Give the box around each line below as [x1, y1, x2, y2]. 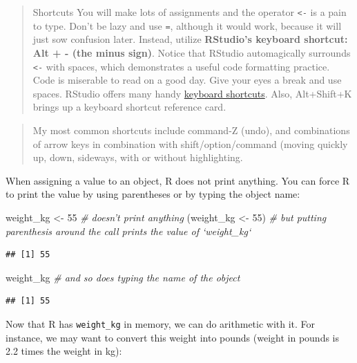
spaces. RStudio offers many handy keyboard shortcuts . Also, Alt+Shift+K [32, 86, 352, 100]
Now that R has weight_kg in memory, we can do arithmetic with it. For [6, 316, 316, 331]
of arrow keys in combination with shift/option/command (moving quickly [32, 136, 348, 151]
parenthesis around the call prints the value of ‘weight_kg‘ [6, 223, 251, 238]
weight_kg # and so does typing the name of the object [6, 270, 240, 284]
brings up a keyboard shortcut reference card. [32, 100, 226, 114]
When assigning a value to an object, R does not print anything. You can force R [6, 173, 350, 187]
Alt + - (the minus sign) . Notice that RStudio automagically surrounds [32, 45, 351, 59]
